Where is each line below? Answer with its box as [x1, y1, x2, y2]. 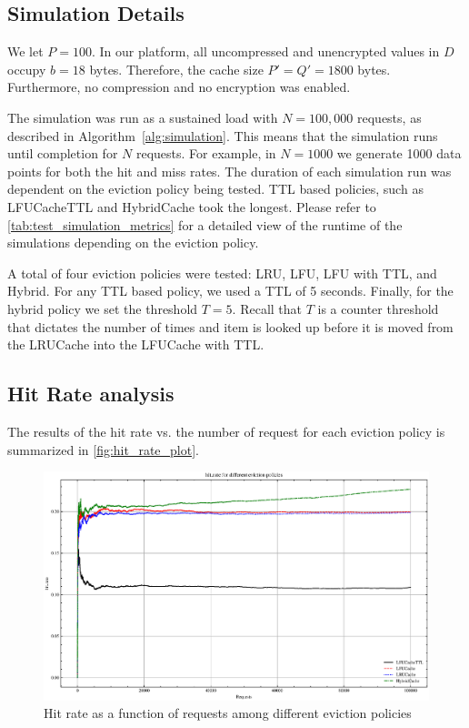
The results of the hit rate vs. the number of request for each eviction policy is [7, 421, 445, 440]
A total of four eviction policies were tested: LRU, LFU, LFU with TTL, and [7, 263, 437, 282]
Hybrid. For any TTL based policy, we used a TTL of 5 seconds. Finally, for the [7, 281, 454, 300]
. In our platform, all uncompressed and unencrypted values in [91, 42, 440, 61]
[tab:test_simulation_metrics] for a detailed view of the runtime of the [7, 215, 403, 234]
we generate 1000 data [336, 144, 462, 163]
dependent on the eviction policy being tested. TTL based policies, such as [7, 179, 424, 198]
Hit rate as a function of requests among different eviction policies [44, 703, 412, 723]
